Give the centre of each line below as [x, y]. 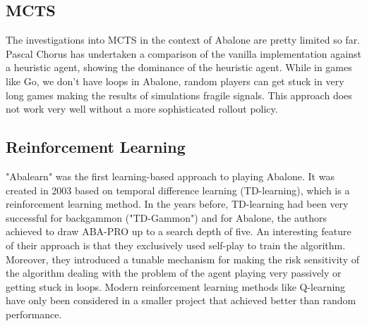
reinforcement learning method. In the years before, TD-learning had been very [177, 204]
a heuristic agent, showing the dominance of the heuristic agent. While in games [179, 67]
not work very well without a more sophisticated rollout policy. [142, 109]
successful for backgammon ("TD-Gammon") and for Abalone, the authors [166, 217]
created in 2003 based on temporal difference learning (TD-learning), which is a [178, 190]
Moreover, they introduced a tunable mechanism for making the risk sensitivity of [183, 259]
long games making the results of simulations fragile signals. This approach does [179, 95]
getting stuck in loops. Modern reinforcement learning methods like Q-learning [176, 286]
